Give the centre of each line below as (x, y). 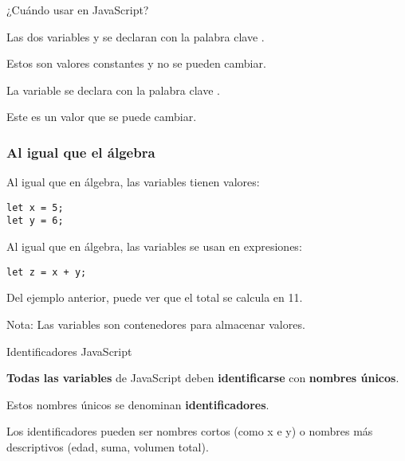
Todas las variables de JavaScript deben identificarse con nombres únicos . (203, 378)
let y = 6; (35, 221)
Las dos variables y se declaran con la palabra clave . (136, 36)
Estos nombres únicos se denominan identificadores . (138, 404)
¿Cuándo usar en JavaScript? (78, 10)
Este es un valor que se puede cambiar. (102, 117)
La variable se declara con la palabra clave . (113, 90)
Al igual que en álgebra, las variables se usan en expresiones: (154, 246)
